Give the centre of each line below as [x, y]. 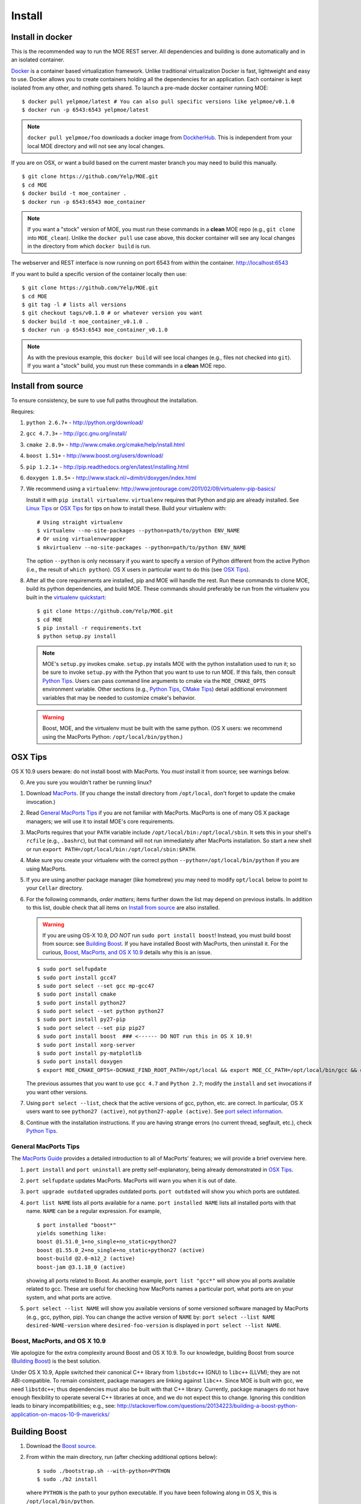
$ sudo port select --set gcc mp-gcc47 [96, 986]
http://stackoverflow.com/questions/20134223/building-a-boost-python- [207, 1406]
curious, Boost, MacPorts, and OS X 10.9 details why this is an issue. [127, 952]
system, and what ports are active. [69, 1297]
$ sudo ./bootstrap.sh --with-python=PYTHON [104, 1471]
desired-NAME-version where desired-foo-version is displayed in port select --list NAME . [154, 1325]
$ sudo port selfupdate [72, 969]
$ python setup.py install [77, 636]
